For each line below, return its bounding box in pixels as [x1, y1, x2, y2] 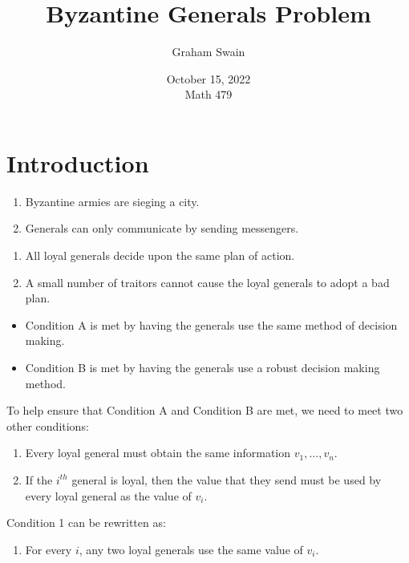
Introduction [6, 146, 149, 179]
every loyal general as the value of [25, 487, 192, 504]
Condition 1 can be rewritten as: [6, 514, 166, 531]
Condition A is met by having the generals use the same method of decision [25, 316, 398, 333]
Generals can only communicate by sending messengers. [25, 220, 299, 237]
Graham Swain [172, 43, 245, 60]
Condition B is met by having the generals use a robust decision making [25, 359, 380, 375]
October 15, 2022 [166, 70, 251, 87]
